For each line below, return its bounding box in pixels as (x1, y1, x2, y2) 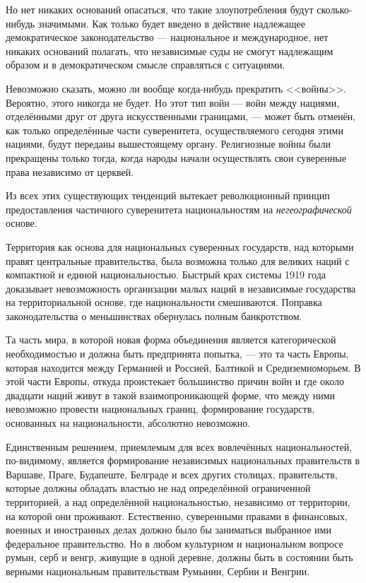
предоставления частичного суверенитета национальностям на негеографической (6, 201, 352, 216)
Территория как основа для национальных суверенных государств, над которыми (6, 239, 354, 254)
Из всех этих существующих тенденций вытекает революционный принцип (6, 188, 330, 203)
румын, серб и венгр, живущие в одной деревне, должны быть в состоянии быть (6, 550, 353, 565)
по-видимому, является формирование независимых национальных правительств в (6, 453, 360, 468)
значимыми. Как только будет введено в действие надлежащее (37, 16, 305, 30)
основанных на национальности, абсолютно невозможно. (6, 416, 251, 430)
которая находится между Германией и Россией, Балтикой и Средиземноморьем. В (6, 360, 361, 375)
